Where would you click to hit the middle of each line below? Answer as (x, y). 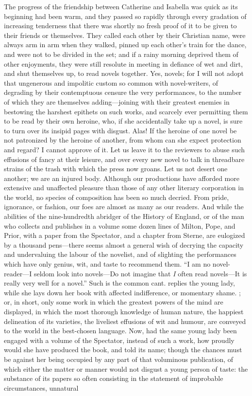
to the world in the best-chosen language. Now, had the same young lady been (120, 331)
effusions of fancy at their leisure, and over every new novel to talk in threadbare (124, 159)
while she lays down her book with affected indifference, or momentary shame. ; (123, 292)
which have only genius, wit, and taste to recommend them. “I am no (107, 264)
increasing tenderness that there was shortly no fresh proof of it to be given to (120, 26)
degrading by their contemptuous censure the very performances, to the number (123, 92)
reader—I (18, 273)
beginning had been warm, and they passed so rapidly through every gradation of (125, 16)
